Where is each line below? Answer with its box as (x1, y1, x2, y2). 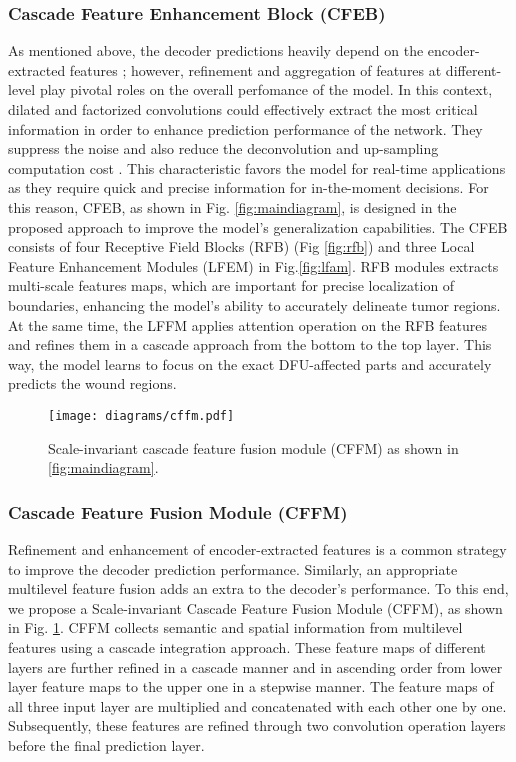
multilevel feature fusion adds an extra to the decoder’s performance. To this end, (8, 578, 509, 599)
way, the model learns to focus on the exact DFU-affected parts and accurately (8, 353, 492, 374)
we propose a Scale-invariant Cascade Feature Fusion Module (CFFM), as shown (8, 597, 503, 618)
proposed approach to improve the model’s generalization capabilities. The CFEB (8, 216, 508, 237)
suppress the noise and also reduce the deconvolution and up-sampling (8, 138, 439, 159)
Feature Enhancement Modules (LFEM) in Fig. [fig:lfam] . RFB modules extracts (8, 255, 499, 276)
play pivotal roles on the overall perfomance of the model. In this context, (39, 79, 493, 100)
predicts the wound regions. (8, 373, 177, 394)
